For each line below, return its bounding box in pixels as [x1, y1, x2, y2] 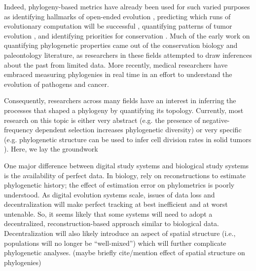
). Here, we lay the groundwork [4, 144, 98, 154]
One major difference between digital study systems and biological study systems [4, 160, 249, 170]
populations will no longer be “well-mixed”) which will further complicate [4, 237, 226, 248]
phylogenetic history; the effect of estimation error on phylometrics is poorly [4, 180, 235, 190]
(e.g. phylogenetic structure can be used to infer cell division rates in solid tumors [4, 134, 252, 144]
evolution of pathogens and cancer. [4, 78, 109, 89]
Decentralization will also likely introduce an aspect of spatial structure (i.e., [4, 228, 236, 238]
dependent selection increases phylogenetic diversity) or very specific [35, 124, 242, 135]
